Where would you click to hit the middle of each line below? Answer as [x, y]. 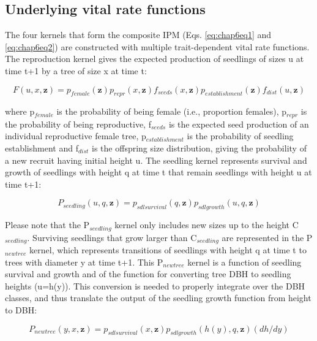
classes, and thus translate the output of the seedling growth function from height [158, 298]
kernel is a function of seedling [244, 262]
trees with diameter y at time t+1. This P [84, 262]
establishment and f [42, 148]
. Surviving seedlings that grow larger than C [112, 237]
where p [20, 111]
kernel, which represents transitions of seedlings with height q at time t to [168, 250]
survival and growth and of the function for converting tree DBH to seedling [148, 274]
